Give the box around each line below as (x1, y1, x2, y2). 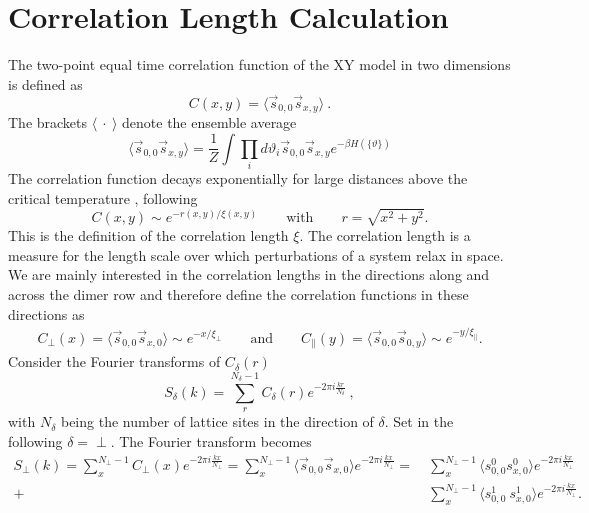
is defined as (8, 73, 83, 94)
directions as (8, 303, 85, 324)
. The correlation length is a (299, 225, 471, 246)
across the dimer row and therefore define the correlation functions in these (8, 284, 469, 305)
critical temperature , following (8, 187, 198, 208)
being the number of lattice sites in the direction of (60, 411, 374, 432)
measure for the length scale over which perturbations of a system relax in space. (8, 244, 504, 265)
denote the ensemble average (122, 111, 297, 132)
